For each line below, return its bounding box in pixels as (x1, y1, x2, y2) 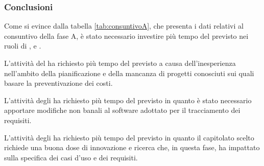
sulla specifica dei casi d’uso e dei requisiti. (4, 152, 138, 162)
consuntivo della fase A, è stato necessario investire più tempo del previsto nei (4, 30, 249, 41)
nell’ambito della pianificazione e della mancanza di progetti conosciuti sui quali (4, 67, 254, 78)
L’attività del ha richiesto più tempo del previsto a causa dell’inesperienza (4, 58, 236, 68)
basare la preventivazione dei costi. (4, 78, 113, 88)
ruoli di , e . (4, 40, 41, 51)
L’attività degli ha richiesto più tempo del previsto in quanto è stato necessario (4, 94, 252, 105)
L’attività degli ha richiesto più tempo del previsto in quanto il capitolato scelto (4, 132, 254, 143)
